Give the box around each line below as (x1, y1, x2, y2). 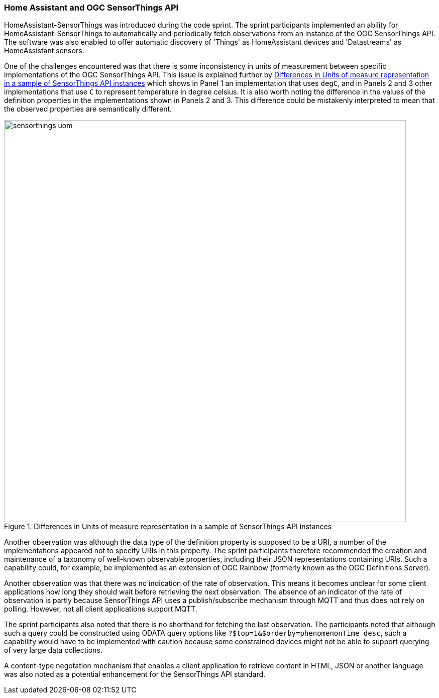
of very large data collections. (4, 646, 102, 655)
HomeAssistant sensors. (4, 46, 84, 55)
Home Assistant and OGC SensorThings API (4, 3, 179, 13)
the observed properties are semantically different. (4, 105, 172, 114)
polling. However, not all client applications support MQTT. (4, 605, 197, 614)
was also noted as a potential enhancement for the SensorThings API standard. (4, 670, 266, 679)
